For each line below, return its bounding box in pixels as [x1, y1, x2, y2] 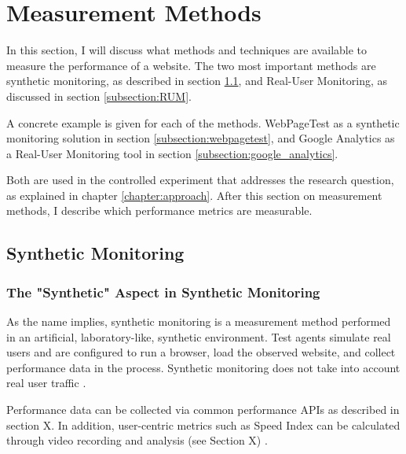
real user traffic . [6, 375, 86, 391]
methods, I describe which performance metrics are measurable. [6, 202, 313, 219]
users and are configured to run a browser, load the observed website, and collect [6, 344, 396, 360]
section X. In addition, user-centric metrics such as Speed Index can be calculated [6, 416, 401, 433]
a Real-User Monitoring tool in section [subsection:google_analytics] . [6, 145, 338, 161]
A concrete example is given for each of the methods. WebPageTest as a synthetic [6, 114, 400, 131]
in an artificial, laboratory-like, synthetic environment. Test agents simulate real [6, 328, 391, 345]
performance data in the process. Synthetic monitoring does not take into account [6, 359, 401, 375]
